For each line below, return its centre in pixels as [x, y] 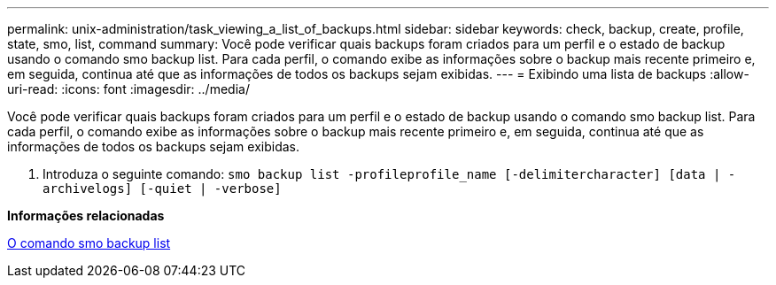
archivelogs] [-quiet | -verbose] [162, 189]
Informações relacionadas [86, 216]
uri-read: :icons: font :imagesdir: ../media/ [128, 89]
